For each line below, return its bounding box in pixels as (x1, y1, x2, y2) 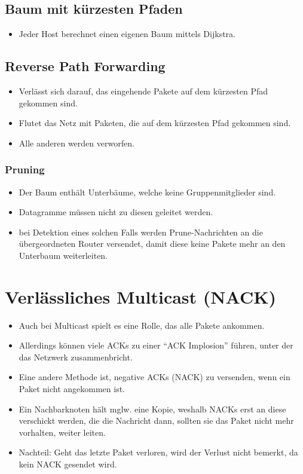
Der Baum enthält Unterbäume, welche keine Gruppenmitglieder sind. (19, 185, 276, 198)
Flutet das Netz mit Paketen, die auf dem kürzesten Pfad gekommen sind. (19, 117, 291, 129)
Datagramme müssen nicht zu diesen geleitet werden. (19, 206, 213, 218)
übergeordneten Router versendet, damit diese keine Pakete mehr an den (19, 237, 286, 250)
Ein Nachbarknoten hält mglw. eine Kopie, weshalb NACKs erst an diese (19, 402, 286, 415)
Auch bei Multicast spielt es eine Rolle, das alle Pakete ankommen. (19, 319, 265, 331)
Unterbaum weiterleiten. (19, 249, 108, 261)
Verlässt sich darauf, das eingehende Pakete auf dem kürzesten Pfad (19, 85, 268, 97)
